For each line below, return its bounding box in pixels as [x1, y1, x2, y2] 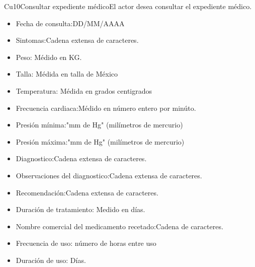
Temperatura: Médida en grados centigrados [16, 85, 152, 96]
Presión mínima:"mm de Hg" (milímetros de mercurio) [16, 119, 183, 130]
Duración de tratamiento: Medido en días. [16, 204, 145, 215]
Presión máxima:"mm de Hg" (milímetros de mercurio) [16, 136, 185, 147]
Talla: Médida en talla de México [16, 69, 118, 79]
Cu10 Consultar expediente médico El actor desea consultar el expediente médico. [4, 1, 252, 11]
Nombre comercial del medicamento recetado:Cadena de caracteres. [16, 221, 223, 231]
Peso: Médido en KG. [16, 51, 82, 62]
